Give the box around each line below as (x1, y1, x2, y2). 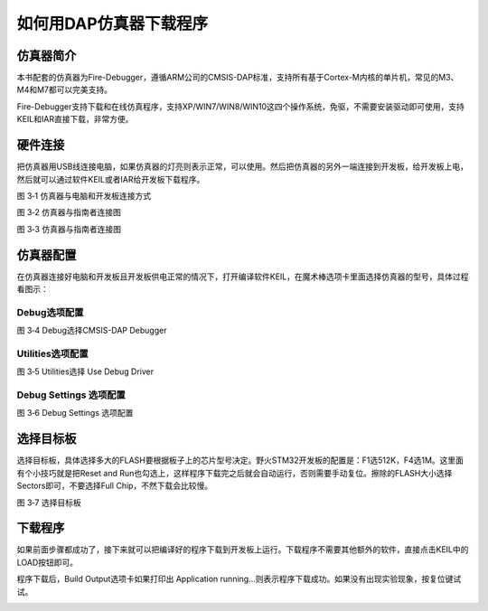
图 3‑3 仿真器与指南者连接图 (16, 223, 122, 234)
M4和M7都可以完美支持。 (16, 84, 113, 95)
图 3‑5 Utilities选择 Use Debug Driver (16, 366, 154, 377)
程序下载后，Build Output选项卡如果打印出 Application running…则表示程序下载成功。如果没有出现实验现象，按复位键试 (16, 574, 462, 585)
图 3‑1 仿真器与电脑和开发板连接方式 (16, 190, 152, 201)
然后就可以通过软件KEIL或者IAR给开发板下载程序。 (16, 174, 205, 184)
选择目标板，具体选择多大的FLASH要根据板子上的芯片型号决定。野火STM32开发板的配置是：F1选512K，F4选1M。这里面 (16, 455, 465, 465)
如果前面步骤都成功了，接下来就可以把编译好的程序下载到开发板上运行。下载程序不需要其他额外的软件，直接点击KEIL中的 (16, 544, 469, 555)
